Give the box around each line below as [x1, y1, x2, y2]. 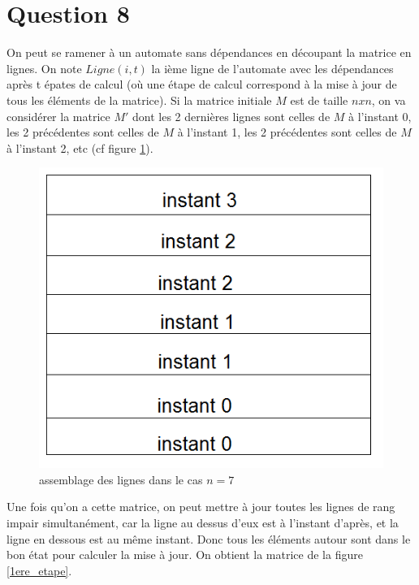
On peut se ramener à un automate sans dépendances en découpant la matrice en [6, 44, 412, 61]
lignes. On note [6, 59, 82, 76]
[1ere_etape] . [6, 561, 72, 578]
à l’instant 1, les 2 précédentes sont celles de [177, 123, 397, 141]
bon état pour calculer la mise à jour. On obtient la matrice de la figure [6, 546, 363, 563]
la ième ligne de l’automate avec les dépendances [151, 59, 394, 76]
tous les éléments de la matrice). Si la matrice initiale [6, 91, 272, 108]
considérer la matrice [6, 107, 110, 124]
